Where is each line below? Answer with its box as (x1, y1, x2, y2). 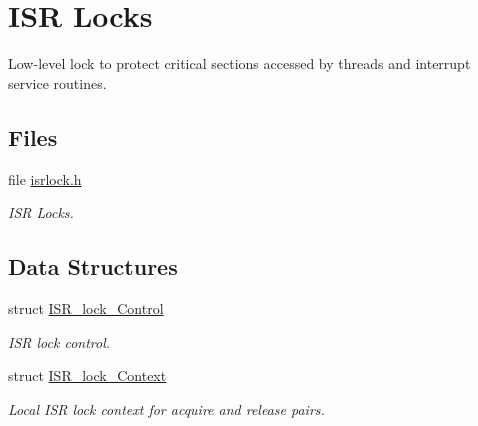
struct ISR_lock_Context (8, 365, 167, 386)
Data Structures (8, 251, 178, 282)
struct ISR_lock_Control (8, 297, 164, 318)
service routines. (8, 72, 107, 93)
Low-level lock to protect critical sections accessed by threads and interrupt (8, 53, 471, 74)
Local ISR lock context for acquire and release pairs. (8, 398, 325, 419)
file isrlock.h (8, 168, 82, 189)
